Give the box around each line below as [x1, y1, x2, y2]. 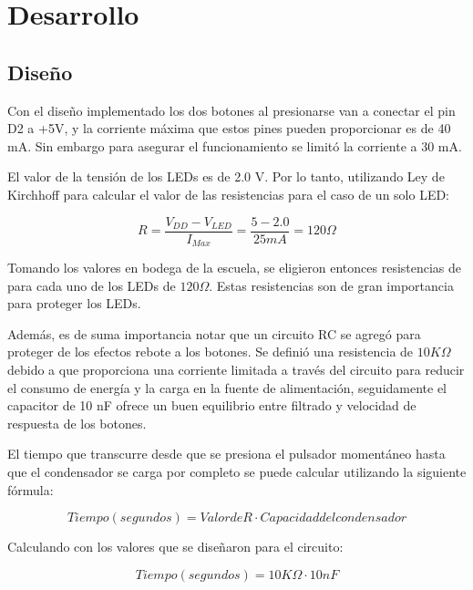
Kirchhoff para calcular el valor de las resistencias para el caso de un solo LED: [7, 184, 450, 203]
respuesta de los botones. [7, 413, 147, 432]
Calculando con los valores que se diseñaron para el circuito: [7, 537, 344, 556]
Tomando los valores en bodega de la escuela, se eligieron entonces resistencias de [7, 258, 462, 277]
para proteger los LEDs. [7, 294, 141, 313]
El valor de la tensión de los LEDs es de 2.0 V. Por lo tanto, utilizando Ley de [7, 167, 445, 186]
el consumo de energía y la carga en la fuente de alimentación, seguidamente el [7, 378, 447, 397]
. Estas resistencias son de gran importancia [209, 275, 454, 295]
